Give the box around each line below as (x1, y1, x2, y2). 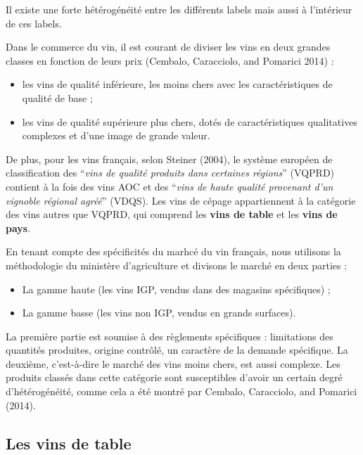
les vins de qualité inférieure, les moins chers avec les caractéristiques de (22, 77, 333, 91)
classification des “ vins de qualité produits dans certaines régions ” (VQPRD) (6, 165, 335, 180)
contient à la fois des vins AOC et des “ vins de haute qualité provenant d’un (6, 179, 333, 193)
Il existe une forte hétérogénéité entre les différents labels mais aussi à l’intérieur (6, 2, 352, 16)
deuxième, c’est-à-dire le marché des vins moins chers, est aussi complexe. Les (6, 356, 340, 371)
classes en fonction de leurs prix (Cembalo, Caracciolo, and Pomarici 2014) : (6, 53, 334, 68)
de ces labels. (6, 15, 62, 30)
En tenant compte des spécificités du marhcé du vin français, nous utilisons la (6, 244, 341, 259)
